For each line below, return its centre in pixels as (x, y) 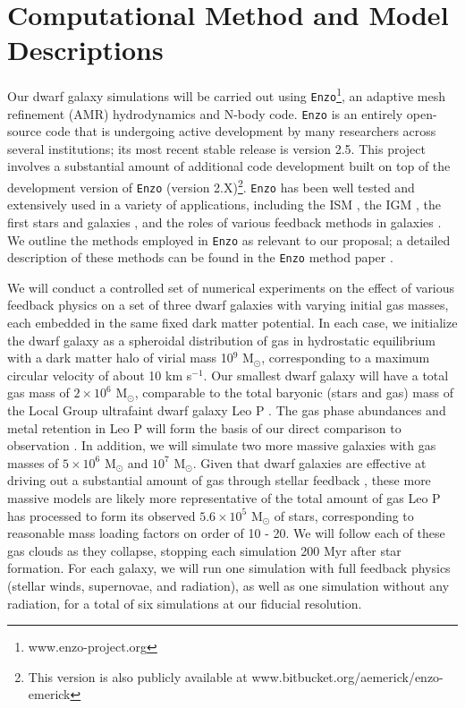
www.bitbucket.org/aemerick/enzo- (347, 676)
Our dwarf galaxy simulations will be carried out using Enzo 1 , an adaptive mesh (226, 94)
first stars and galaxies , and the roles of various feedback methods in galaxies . (224, 222)
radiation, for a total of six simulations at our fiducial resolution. (185, 603)
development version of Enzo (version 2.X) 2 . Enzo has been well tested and (211, 186)
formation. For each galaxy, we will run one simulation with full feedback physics (229, 568)
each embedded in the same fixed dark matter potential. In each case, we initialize (232, 323)
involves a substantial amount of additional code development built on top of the (229, 166)
